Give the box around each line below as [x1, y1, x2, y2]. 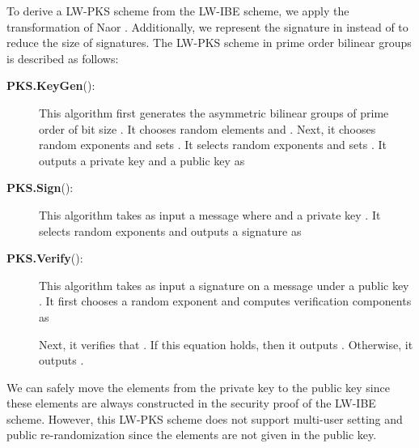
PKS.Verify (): [6, 250, 83, 267]
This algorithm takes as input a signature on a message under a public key [39, 276, 409, 293]
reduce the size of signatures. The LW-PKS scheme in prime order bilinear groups [6, 34, 412, 51]
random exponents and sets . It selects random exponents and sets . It [39, 136, 387, 153]
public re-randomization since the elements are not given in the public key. [6, 426, 377, 443]
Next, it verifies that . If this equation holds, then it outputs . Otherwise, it [39, 335, 413, 352]
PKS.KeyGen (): [6, 77, 95, 94]
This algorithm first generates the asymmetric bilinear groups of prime [39, 104, 389, 121]
